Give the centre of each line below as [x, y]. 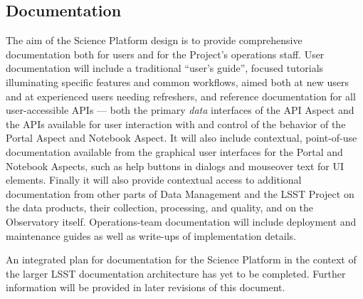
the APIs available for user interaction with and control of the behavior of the [176, 124]
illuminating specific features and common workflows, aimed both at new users [177, 82]
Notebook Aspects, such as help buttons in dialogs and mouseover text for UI [175, 166]
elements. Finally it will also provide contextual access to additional [154, 180]
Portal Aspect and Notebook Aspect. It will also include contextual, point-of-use [181, 138]
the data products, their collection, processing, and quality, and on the [160, 208]
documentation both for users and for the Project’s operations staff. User [165, 54]
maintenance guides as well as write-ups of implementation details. [151, 235]
